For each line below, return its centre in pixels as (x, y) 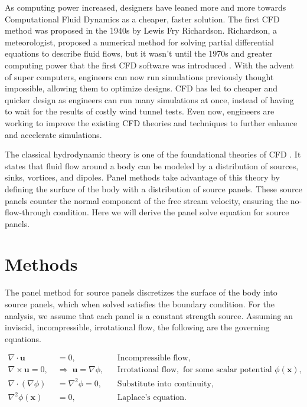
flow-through (28, 212)
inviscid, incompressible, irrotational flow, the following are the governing (137, 327)
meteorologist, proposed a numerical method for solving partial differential (139, 42)
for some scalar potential (227, 370)
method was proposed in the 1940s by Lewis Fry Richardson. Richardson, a (141, 30)
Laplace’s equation (151, 398)
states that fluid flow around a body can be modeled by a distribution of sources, (152, 165)
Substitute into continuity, (165, 384)
